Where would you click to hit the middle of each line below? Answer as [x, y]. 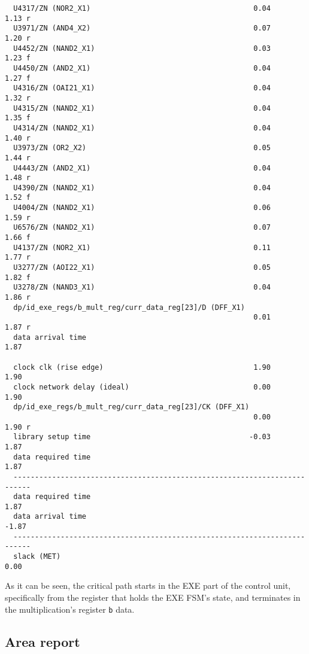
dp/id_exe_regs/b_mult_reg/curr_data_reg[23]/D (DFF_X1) [129, 307]
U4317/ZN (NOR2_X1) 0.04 [142, 8]
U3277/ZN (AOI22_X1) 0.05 [142, 268]
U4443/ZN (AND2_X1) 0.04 [142, 168]
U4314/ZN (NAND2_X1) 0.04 [142, 128]
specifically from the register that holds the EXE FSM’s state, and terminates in [153, 597]
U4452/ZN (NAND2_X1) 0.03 [142, 48]
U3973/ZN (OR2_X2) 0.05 [142, 148]
